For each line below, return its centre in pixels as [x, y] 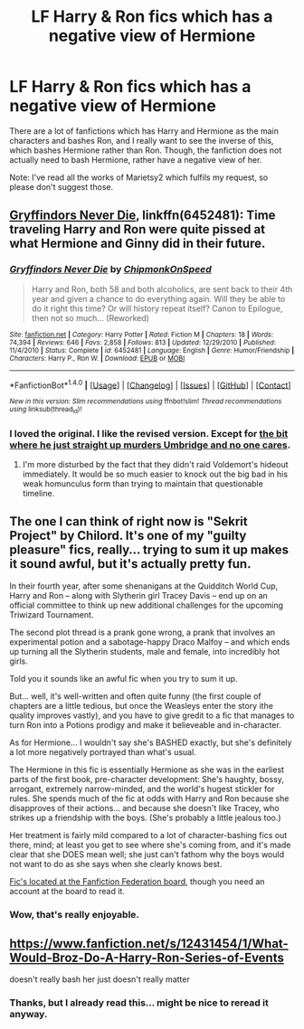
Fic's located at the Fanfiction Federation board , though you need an [137, 881]
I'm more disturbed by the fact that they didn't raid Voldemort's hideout [155, 464]
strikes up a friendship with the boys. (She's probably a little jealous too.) [146, 817]
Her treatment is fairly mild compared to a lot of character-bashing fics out [148, 835]
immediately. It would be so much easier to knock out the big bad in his [155, 474]
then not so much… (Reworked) [90, 317]
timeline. [38, 493]
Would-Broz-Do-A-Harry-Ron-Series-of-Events [147, 958]
